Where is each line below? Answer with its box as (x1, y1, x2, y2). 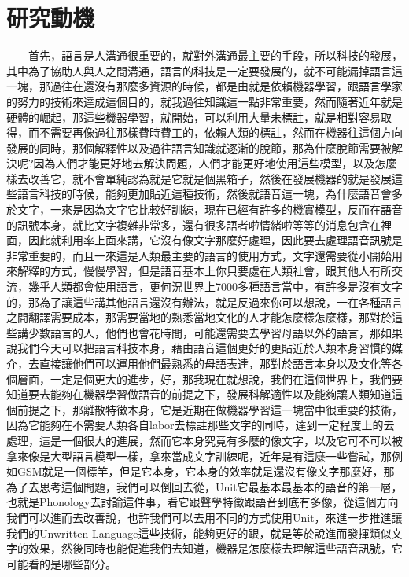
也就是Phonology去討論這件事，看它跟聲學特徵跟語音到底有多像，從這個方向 (6, 494, 399, 510)
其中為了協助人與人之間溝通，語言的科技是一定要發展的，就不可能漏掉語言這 (6, 62, 403, 79)
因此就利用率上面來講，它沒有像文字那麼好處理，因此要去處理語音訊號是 (28, 232, 403, 248)
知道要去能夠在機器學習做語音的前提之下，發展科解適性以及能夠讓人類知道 (6, 386, 392, 402)
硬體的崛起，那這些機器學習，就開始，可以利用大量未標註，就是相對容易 (6, 108, 381, 125)
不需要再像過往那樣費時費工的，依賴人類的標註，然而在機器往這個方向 (39, 124, 403, 141)
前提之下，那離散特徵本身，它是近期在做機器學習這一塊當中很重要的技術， (17, 401, 403, 417)
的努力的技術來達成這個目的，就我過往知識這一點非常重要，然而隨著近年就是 (6, 93, 403, 109)
